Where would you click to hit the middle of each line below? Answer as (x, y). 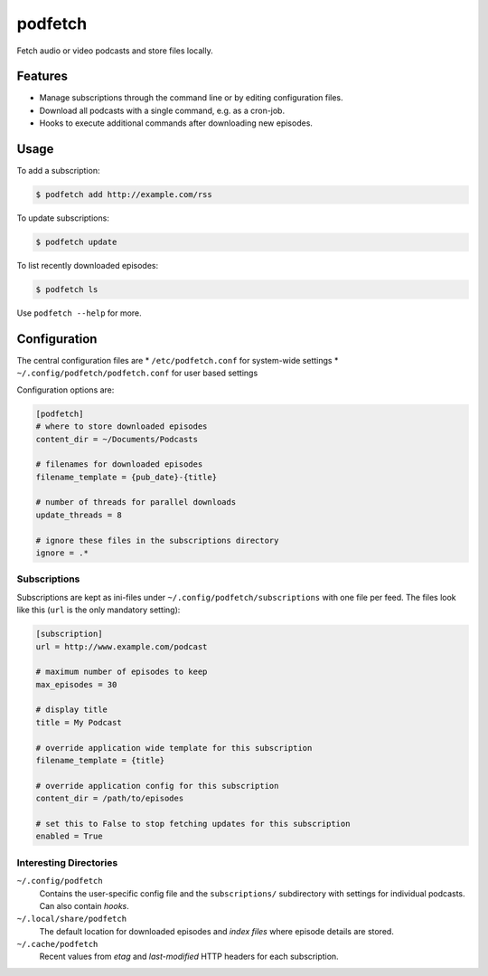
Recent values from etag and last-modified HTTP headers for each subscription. (189, 957)
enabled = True (69, 836)
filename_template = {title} (100, 761)
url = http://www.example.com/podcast (122, 646)
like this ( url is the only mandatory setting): (99, 610)
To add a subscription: (58, 171)
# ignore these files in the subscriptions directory (157, 540)
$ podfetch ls (67, 290)
